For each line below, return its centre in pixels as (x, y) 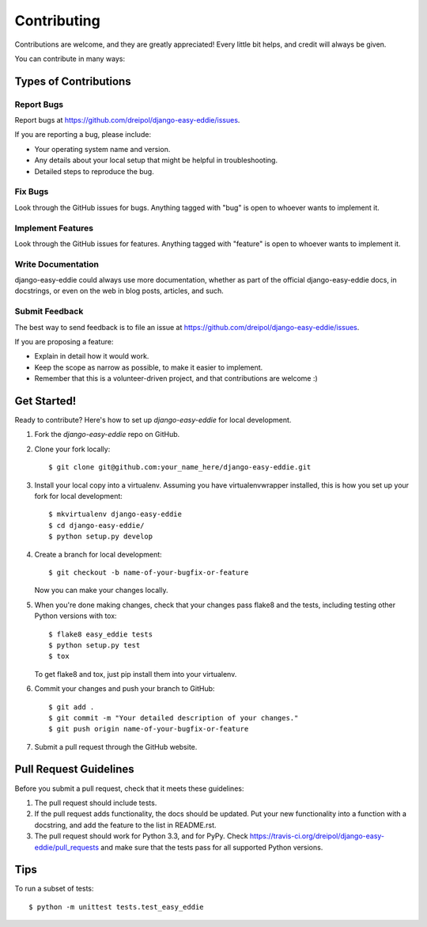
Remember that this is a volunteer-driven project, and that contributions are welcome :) (176, 378)
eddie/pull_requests (66, 847)
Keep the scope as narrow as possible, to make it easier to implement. (149, 367)
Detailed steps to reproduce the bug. (94, 171)
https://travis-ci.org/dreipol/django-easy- (317, 836)
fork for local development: (78, 496)
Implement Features (54, 228)
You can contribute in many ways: (70, 59)
